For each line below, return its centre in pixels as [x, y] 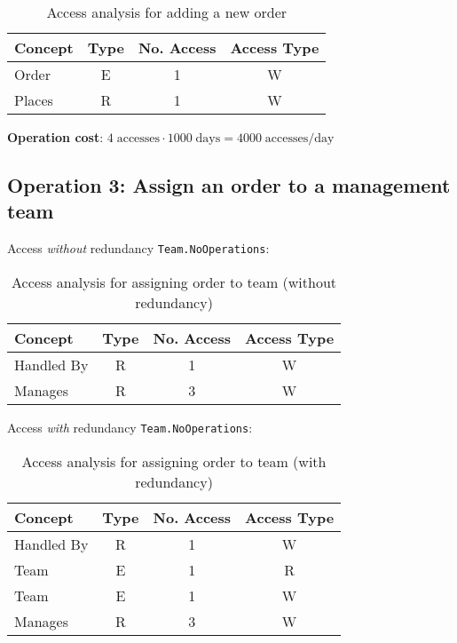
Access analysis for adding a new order [167, 12]
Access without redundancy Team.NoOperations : [138, 248]
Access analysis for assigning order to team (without [174, 282]
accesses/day [299, 139]
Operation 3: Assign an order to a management [229, 184]
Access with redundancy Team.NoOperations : [130, 427]
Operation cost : [55, 137]
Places [34, 100]
